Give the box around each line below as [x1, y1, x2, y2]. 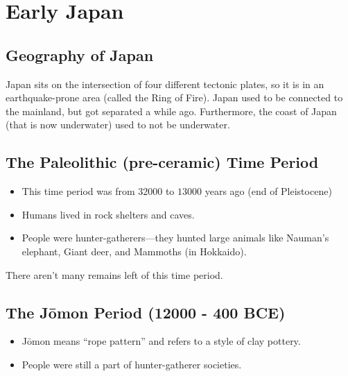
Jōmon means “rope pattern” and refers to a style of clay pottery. [21, 334, 301, 348]
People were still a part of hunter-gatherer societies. [21, 357, 242, 371]
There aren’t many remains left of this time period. [6, 267, 223, 282]
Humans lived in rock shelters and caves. [21, 207, 195, 221]
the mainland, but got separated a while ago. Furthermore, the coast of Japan [6, 103, 337, 118]
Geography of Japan [6, 44, 154, 65]
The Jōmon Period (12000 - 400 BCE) [6, 301, 286, 323]
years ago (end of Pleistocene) [205, 184, 332, 198]
